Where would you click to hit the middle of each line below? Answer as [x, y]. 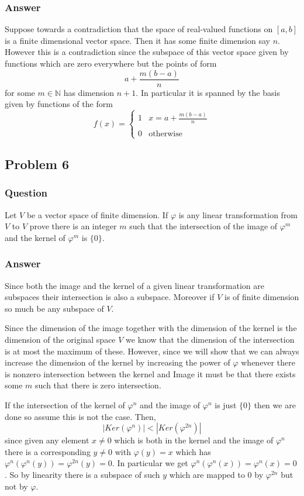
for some [20, 92]
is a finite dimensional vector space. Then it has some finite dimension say [137, 40]
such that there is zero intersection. [98, 385]
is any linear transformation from [238, 214]
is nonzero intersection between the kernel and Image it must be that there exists [150, 373]
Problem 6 [37, 163]
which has [193, 451]
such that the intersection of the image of [203, 226]
